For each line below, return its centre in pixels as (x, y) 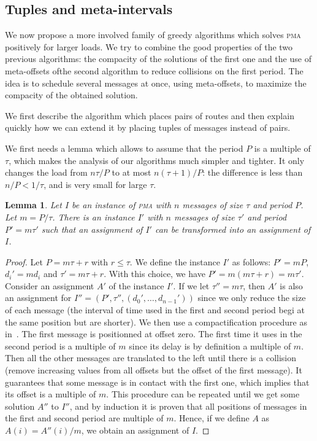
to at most (132, 172)
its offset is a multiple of (51, 394)
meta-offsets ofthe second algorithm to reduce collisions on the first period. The (154, 70)
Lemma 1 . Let (33, 205)
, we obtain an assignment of (135, 430)
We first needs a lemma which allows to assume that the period (124, 148)
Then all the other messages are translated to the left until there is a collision (151, 358)
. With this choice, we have (155, 274)
